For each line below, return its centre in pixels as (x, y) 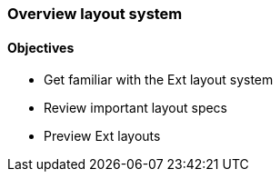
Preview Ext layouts (102, 136)
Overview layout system (95, 14)
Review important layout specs (136, 108)
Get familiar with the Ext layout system (159, 80)
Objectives (41, 47)
